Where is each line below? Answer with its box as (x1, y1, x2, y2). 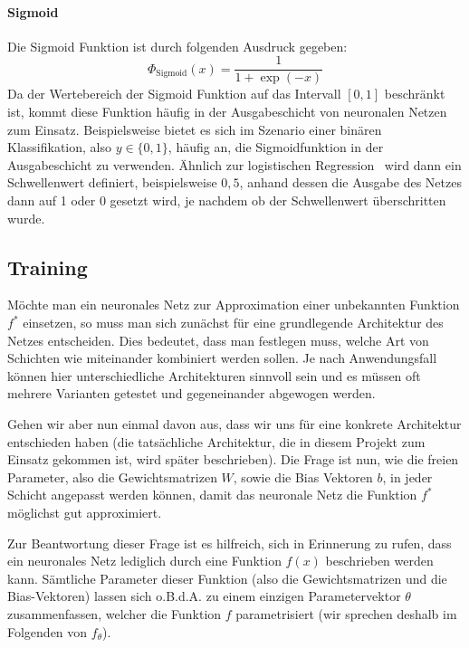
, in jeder (382, 467, 433, 486)
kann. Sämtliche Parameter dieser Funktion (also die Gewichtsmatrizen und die (7, 568, 447, 587)
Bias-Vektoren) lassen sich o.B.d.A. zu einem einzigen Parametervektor (7, 586, 401, 605)
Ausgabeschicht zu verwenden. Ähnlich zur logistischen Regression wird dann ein (7, 155, 462, 174)
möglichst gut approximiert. (7, 502, 162, 521)
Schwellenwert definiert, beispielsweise (7, 173, 217, 192)
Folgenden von (7, 622, 88, 641)
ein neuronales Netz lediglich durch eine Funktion (7, 551, 282, 570)
